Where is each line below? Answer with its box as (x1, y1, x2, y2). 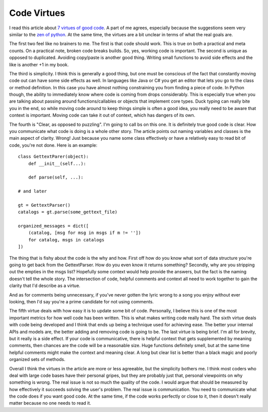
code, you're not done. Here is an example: (9, 142, 98, 148)
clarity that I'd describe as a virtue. (9, 283, 80, 289)
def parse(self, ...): (28, 175, 84, 180)
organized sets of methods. (9, 356, 66, 362)
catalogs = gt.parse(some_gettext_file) (18, 209, 118, 215)
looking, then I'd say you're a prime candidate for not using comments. (9, 299, 154, 304)
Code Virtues (9, 7, 66, 18)
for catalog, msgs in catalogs (28, 237, 105, 242)
